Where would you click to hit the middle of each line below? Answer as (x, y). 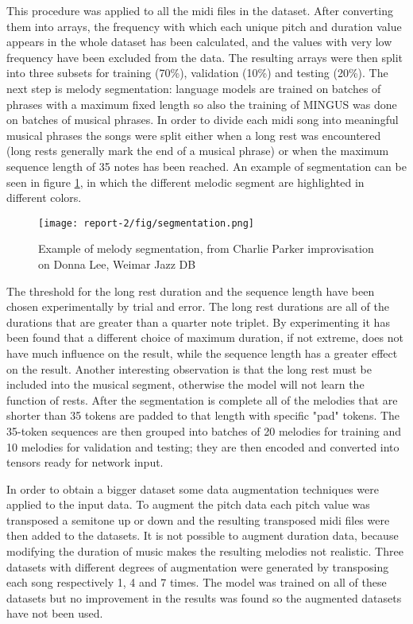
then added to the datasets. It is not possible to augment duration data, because (203, 535)
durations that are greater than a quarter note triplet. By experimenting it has (198, 322)
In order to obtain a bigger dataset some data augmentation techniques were (193, 488)
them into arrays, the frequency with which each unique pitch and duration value (204, 26)
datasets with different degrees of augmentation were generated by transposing (198, 566)
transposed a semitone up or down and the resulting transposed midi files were (198, 519)
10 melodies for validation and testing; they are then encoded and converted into (203, 446)
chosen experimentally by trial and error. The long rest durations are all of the (198, 306)
